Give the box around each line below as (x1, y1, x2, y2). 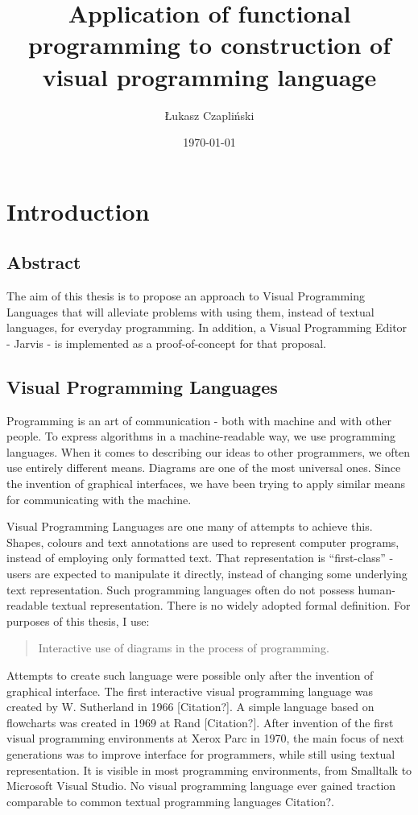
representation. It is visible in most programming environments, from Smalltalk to (6, 761, 412, 778)
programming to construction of (27, 28, 391, 61)
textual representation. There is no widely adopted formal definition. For (52, 597, 411, 614)
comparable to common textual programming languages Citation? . (6, 792, 335, 809)
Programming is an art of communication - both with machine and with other (6, 412, 392, 428)
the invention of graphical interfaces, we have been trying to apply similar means (6, 475, 406, 492)
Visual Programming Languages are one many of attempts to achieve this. (6, 518, 373, 535)
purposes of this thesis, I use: (6, 612, 150, 629)
